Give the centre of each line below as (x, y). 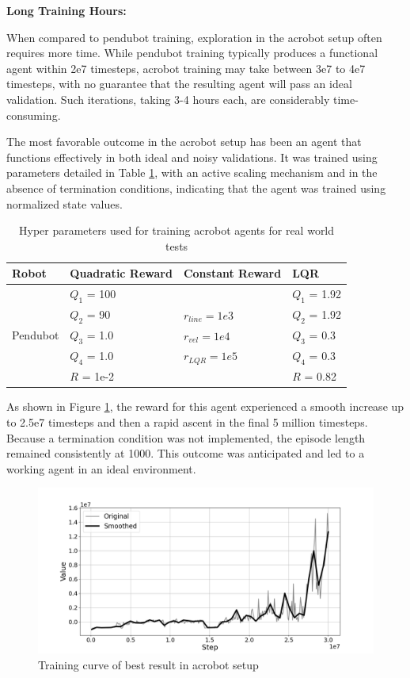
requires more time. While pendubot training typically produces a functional (192, 53)
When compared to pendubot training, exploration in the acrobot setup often (194, 37)
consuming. (34, 115)
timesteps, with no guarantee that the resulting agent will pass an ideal (179, 84)
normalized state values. (65, 203)
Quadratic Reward (121, 273)
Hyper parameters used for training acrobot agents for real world (177, 230)
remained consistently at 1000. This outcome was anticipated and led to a (186, 453)
